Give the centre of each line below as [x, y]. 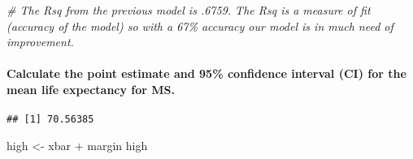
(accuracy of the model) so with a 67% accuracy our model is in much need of [200, 26]
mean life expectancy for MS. [91, 89]
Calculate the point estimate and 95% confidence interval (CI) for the [206, 73]
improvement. [40, 42]
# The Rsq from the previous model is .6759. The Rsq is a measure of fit [189, 10]
